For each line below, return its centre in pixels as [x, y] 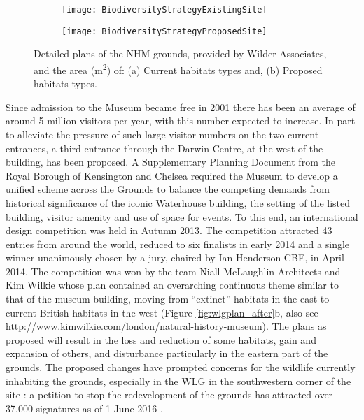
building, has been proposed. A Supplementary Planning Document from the [170, 162]
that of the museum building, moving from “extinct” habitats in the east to [168, 299]
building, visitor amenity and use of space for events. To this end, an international [182, 216]
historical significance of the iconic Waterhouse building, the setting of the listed [178, 202]
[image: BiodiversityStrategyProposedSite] [164, 31]
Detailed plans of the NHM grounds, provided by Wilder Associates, [180, 53]
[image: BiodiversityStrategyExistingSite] [164, 10]
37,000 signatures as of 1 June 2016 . [84, 408]
